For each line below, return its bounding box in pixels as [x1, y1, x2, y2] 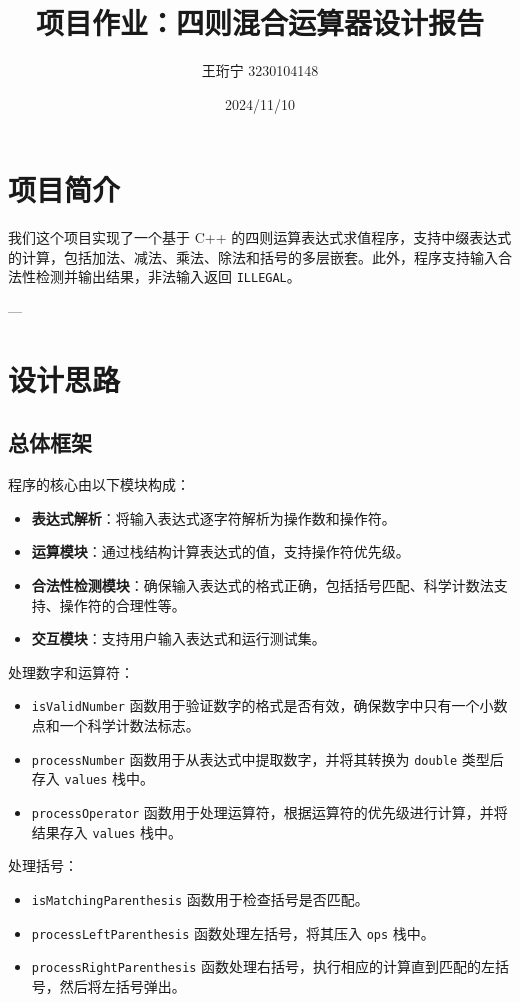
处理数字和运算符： [8, 661, 134, 682]
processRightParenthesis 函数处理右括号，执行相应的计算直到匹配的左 [31, 956, 496, 977]
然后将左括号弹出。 [59, 975, 186, 996]
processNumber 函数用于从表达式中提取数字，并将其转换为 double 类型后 [31, 748, 504, 769]
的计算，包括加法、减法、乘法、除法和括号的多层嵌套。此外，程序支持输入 [8, 246, 498, 267]
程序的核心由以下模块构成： [8, 474, 190, 495]
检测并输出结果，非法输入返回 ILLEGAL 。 [35, 266, 301, 287]
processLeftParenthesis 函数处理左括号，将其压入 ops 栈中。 [31, 922, 435, 943]
